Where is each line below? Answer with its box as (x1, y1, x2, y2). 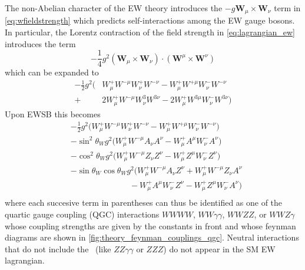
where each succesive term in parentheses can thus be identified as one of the (5, 196, 283, 209)
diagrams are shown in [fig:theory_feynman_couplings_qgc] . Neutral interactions (5, 231, 299, 243)
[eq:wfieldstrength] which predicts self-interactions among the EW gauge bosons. (5, 14, 295, 27)
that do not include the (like (5, 242, 111, 255)
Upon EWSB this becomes (5, 107, 101, 120)
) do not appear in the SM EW (163, 242, 276, 255)
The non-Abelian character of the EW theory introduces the (5, 2, 223, 14)
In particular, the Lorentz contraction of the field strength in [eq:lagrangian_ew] (5, 26, 295, 38)
